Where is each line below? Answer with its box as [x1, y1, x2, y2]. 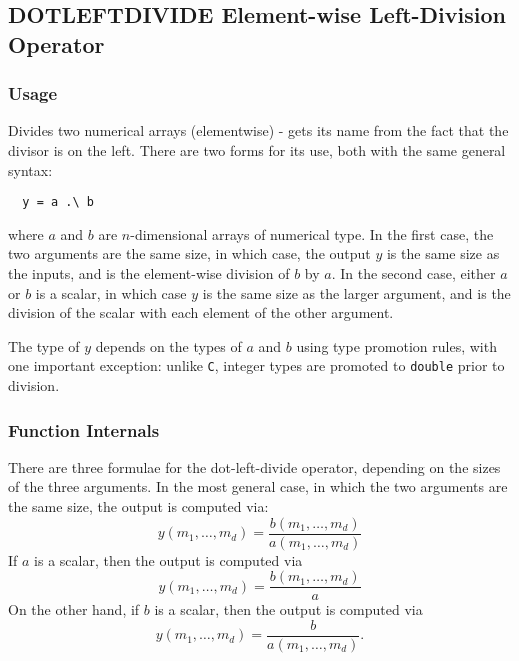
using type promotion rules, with [296, 335, 497, 356]
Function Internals [8, 417, 160, 442]
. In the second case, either [331, 263, 496, 284]
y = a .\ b [22, 195, 94, 210]
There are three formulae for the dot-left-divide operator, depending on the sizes [8, 456, 501, 477]
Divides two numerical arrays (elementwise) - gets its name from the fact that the [8, 120, 509, 141]
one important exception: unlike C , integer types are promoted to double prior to [8, 355, 505, 376]
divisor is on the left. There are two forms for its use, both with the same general [8, 139, 506, 160]
